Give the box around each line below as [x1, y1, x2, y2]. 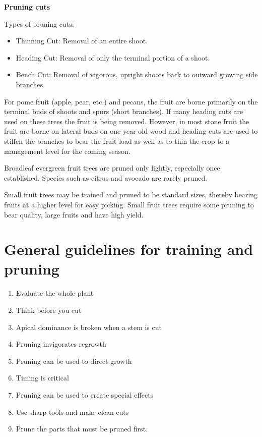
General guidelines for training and [4, 239, 253, 259]
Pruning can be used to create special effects [16, 389, 154, 400]
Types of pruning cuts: [4, 18, 74, 29]
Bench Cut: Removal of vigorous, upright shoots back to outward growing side [16, 69, 258, 80]
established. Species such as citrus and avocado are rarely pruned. [4, 172, 208, 183]
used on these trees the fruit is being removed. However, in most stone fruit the [4, 116, 249, 126]
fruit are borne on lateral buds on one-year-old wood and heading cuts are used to [4, 126, 258, 136]
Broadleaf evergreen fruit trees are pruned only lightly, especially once [4, 162, 220, 173]
